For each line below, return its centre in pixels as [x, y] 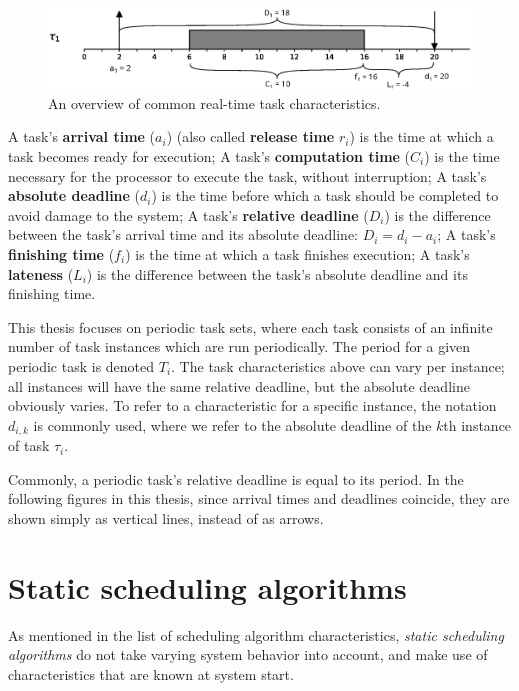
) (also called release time [250, 136]
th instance [477, 424]
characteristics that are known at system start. [151, 673]
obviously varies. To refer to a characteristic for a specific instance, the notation [252, 405]
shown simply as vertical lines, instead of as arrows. [166, 517]
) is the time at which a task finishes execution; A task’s [297, 253]
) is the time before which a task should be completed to [325, 195]
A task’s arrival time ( [82, 136]
